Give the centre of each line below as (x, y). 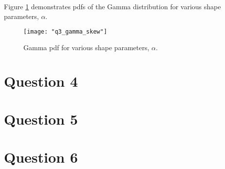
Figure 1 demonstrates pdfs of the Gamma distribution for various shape (112, 6)
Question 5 (41, 119)
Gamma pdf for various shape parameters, (86, 47)
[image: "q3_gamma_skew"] (65, 32)
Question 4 (41, 81)
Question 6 (41, 157)
